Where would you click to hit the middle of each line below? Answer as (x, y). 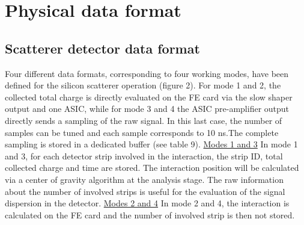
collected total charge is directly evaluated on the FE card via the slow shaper (149, 97)
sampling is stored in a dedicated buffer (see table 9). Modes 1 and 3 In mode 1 (151, 144)
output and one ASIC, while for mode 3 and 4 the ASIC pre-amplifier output (147, 109)
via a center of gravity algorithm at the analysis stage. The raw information (144, 179)
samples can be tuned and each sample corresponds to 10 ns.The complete (142, 132)
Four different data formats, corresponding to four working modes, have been (147, 73)
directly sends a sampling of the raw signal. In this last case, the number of (144, 120)
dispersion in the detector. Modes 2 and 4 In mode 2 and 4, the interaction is (147, 203)
